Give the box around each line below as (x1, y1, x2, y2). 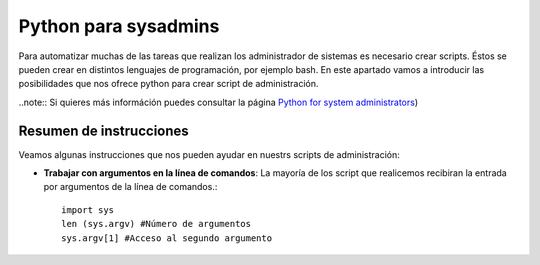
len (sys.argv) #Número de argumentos (61, 218, 252, 230)
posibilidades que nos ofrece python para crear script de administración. (18, 78, 319, 90)
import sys (61, 204, 115, 215)
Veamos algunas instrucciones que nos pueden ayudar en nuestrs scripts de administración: (18, 148, 400, 160)
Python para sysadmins (18, 15, 220, 37)
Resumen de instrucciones (18, 122, 189, 139)
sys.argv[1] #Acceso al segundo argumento (61, 232, 273, 244)
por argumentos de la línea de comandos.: (43, 181, 218, 193)
